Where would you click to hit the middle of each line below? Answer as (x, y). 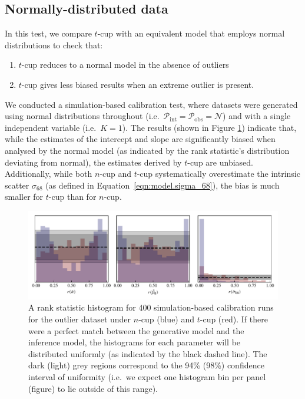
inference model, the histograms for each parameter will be (135, 342)
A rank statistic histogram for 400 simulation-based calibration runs (151, 307)
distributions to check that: (54, 44)
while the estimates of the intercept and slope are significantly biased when (140, 139)
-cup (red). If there (234, 319)
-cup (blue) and (167, 319)
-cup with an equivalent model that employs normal (191, 33)
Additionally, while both (49, 174)
